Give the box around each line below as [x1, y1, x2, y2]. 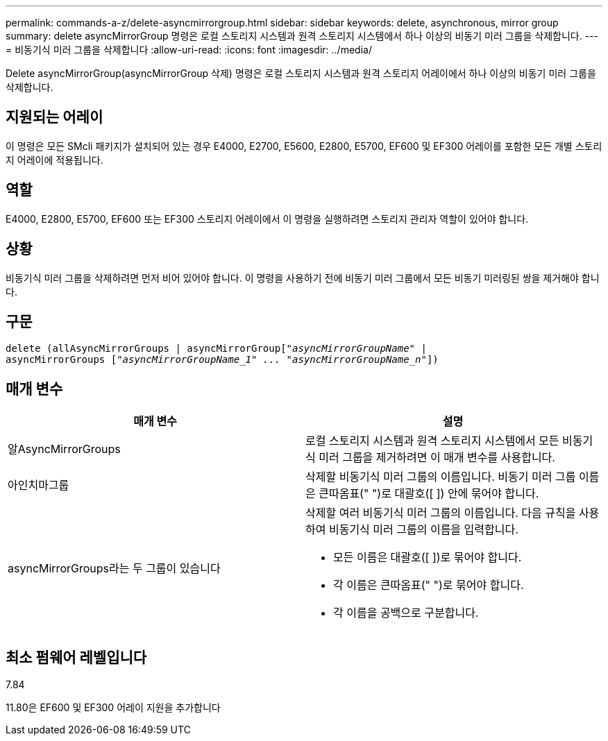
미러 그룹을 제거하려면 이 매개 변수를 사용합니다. [319, 450, 555, 465]
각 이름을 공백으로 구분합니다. [333, 606, 479, 620]
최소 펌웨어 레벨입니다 [6, 648, 147, 666]
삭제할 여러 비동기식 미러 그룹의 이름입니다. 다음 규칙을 [305, 506, 576, 520]
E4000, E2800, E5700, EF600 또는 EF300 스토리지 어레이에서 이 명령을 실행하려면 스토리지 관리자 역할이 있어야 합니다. [6, 212, 529, 225]
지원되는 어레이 [6, 108, 103, 126]
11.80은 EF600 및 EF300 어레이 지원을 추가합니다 [6, 701, 221, 714]
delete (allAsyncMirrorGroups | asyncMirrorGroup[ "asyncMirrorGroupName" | [6, 343, 427, 355]
